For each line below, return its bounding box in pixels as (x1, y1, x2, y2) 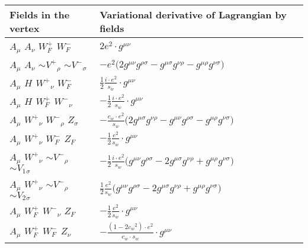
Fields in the (9, 8, 70, 21)
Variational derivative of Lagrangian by (100, 8, 287, 21)
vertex (9, 21, 40, 35)
